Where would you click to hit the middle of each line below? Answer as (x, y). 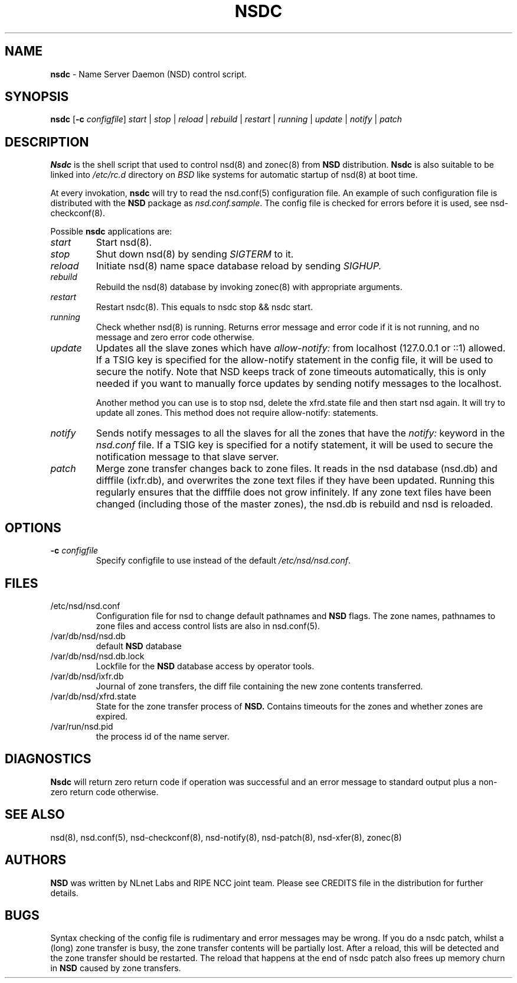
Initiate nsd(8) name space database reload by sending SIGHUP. (239, 266)
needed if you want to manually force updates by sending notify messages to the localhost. (299, 384)
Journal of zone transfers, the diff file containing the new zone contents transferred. (259, 686)
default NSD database (139, 646)
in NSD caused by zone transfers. (116, 968)
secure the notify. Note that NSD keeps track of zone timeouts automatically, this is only (291, 372)
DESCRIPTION (47, 142)
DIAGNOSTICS (48, 759)
